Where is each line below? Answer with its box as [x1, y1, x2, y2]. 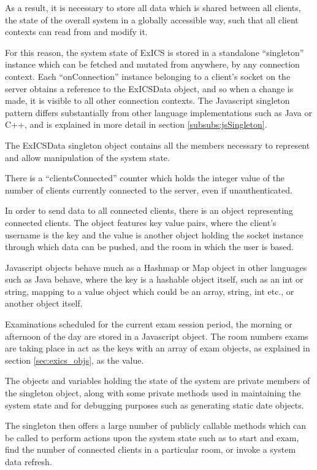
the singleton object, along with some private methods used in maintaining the [5, 386, 301, 399]
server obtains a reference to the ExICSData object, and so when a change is [5, 82, 294, 95]
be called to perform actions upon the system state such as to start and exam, [5, 431, 299, 444]
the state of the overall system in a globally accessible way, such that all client [5, 13, 299, 26]
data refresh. [5, 455, 52, 468]
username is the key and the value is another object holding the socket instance [5, 228, 304, 241]
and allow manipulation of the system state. [5, 151, 170, 163]
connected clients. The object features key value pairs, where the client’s [5, 216, 277, 229]
